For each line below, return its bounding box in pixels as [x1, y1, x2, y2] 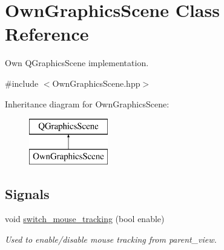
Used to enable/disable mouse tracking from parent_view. [5, 233, 217, 246]
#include [5, 76, 39, 89]
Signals [5, 184, 50, 203]
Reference [5, 21, 89, 46]
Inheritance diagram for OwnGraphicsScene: [5, 97, 170, 110]
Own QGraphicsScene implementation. [5, 56, 149, 69]
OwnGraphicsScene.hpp [52, 76, 140, 89]
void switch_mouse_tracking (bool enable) [5, 212, 165, 225]
